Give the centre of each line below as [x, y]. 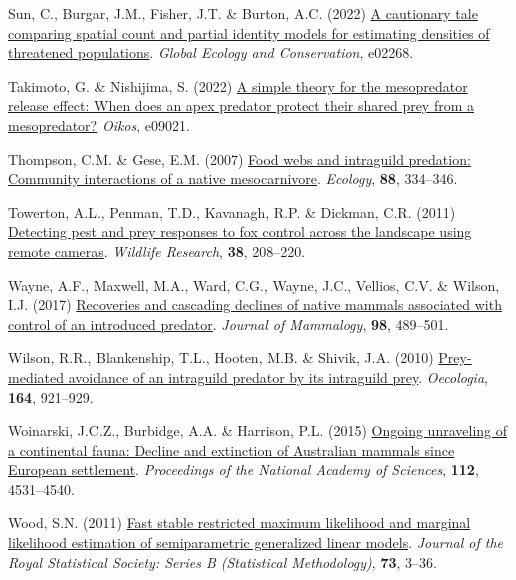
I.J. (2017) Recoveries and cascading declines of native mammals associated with [255, 304]
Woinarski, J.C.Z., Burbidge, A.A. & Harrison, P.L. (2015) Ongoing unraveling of [258, 430]
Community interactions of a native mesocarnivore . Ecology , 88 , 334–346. [233, 178]
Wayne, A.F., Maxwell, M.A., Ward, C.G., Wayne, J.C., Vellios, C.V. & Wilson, [254, 284]
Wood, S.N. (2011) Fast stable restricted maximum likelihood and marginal [239, 522]
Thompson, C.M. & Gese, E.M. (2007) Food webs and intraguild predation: [239, 158]
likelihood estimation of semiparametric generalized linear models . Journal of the [255, 542]
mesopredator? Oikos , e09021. [99, 124]
